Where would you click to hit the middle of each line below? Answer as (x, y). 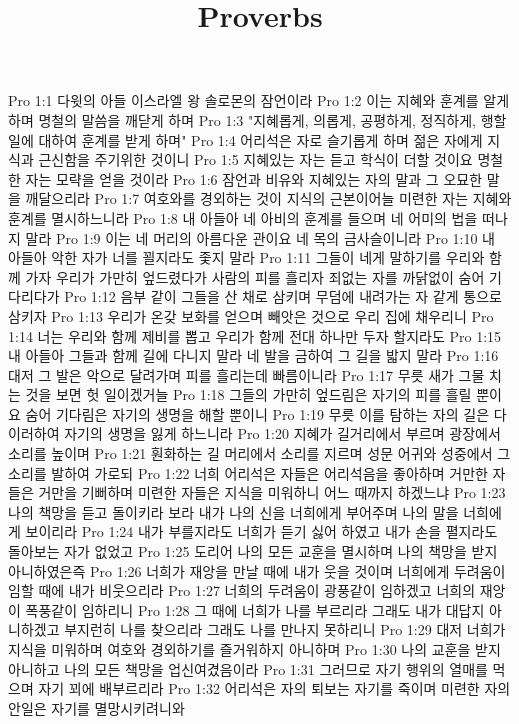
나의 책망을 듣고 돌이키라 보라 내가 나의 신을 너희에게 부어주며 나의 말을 (233, 511)
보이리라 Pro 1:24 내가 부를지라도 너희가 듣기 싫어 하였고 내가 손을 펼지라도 (261, 531)
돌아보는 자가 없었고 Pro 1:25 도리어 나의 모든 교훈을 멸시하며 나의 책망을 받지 (253, 551)
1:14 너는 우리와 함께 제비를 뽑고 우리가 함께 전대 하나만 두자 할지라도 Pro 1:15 (255, 335)
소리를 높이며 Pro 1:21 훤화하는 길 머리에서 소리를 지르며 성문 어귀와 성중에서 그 (259, 453)
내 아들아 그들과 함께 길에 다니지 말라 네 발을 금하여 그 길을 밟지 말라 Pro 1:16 (253, 355)
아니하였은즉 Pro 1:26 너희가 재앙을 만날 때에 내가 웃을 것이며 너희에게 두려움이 (257, 570)
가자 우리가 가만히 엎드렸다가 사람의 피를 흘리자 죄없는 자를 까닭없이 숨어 (255, 276)
